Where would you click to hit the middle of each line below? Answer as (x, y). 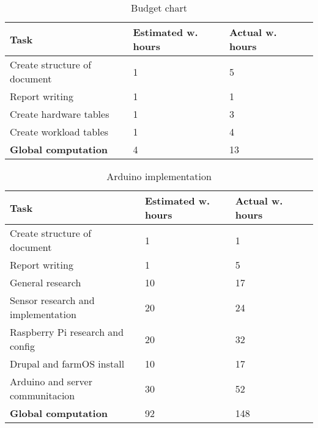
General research (46, 282)
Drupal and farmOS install (67, 364)
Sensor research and (52, 300)
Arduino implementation (159, 176)
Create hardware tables (60, 114)
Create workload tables (59, 132)
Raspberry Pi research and (67, 332)
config (22, 346)
